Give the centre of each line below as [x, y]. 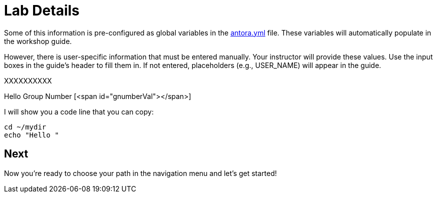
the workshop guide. [38, 41]
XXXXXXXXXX [28, 80]
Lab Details [42, 10]
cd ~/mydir [25, 127]
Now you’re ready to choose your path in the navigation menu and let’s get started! [141, 173]
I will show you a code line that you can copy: [79, 111]
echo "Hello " [32, 135]
